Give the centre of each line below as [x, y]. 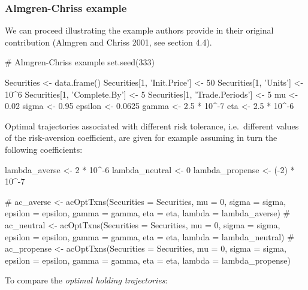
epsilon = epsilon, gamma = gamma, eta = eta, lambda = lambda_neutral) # [150, 236]
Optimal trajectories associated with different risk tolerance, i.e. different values [152, 126]
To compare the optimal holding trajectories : [86, 280]
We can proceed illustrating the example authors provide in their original [139, 30]
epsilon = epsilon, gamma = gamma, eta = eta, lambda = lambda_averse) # [148, 213]
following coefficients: [44, 149]
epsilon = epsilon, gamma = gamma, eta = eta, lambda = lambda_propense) [148, 260]
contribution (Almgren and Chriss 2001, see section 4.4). [108, 42]
